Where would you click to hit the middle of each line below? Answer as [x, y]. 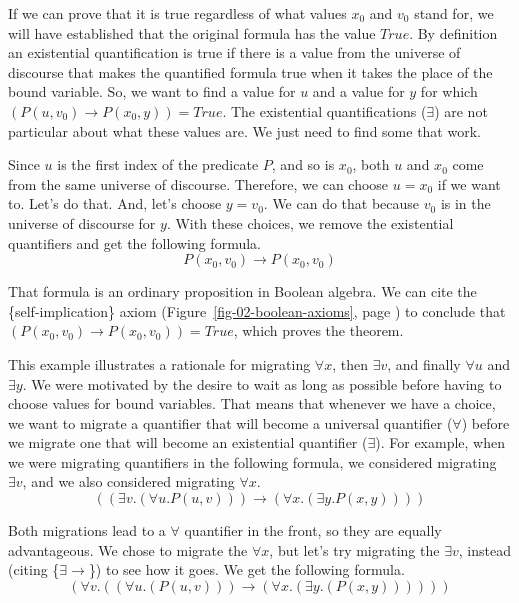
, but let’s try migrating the [354, 549]
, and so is [303, 164]
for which [449, 91]
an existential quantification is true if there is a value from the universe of [234, 52]
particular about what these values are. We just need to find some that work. [244, 130]
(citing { [34, 569]
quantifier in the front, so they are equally [313, 530]
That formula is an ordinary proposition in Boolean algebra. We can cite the [242, 291]
